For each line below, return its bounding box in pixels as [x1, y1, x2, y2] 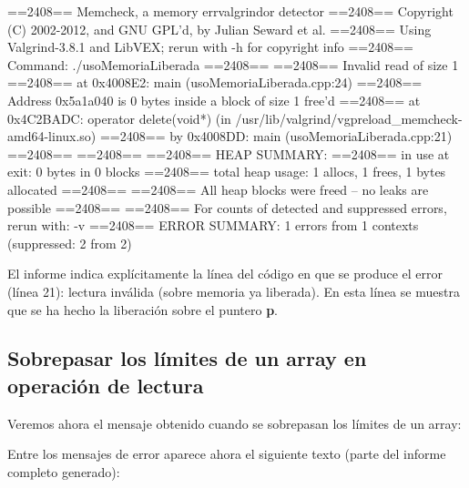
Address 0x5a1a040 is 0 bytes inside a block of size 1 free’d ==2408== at [7, 90, 421, 109]
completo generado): [7, 462, 120, 481]
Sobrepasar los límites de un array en [7, 344, 367, 372]
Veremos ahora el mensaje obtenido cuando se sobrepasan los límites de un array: [7, 413, 462, 432]
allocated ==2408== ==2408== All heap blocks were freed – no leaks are [7, 179, 429, 198]
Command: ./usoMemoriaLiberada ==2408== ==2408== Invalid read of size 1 [7, 55, 459, 74]
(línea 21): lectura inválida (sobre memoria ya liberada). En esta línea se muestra [7, 281, 460, 300]
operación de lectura [7, 371, 204, 399]
